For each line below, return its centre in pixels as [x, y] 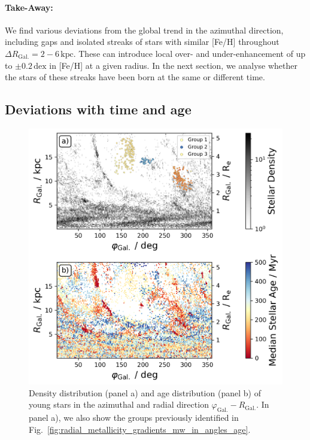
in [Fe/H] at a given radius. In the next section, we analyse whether [173, 65]
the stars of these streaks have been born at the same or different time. [135, 77]
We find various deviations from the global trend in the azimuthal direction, [144, 30]
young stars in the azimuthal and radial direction [119, 404]
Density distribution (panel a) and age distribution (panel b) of [145, 392]
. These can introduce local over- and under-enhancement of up [189, 53]
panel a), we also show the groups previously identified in [134, 418]
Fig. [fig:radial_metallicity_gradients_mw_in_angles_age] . [140, 429]
